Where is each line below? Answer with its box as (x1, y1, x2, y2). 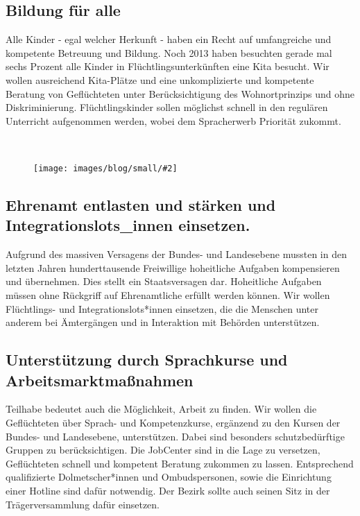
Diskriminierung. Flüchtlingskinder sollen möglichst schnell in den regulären (6, 100, 328, 114)
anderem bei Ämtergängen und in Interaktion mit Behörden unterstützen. (6, 315, 320, 329)
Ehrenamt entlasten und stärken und (6, 194, 276, 215)
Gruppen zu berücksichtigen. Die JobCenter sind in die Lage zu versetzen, (6, 442, 320, 457)
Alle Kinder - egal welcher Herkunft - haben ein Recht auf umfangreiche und (6, 32, 332, 46)
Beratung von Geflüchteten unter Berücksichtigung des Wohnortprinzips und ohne (6, 86, 355, 101)
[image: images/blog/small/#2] (33, 163, 178, 173)
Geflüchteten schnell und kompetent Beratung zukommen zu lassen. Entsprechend (6, 456, 354, 470)
